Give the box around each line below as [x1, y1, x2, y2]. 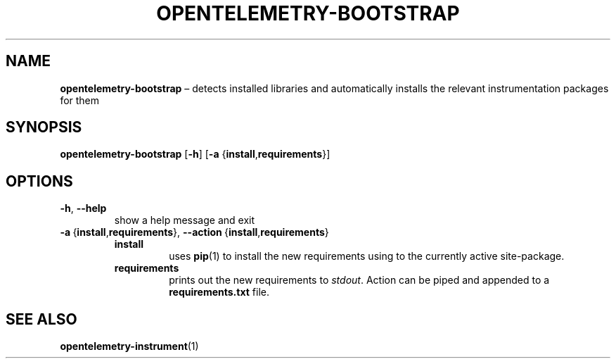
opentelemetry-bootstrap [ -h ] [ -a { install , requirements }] [60, 148, 331, 161]
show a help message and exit [114, 214, 255, 227]
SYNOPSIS [6, 118, 82, 137]
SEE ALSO [6, 310, 77, 328]
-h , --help [60, 202, 107, 215]
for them [60, 94, 100, 106]
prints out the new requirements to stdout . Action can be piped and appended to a [169, 274, 550, 287]
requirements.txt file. [169, 286, 269, 299]
